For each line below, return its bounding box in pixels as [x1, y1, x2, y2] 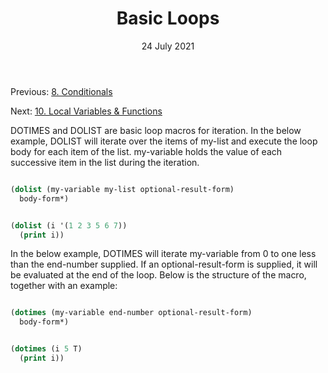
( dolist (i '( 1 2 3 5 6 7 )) [10, 220, 128, 231]
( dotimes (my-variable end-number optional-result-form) [10, 308, 253, 318]
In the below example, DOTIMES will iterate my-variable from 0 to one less [10, 248, 317, 260]
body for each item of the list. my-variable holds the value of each [10, 145, 283, 157]
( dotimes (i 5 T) [10, 344, 83, 354]
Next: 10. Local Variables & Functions [10, 105, 163, 117]
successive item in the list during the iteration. [10, 156, 200, 168]
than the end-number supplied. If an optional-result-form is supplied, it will [10, 258, 318, 271]
